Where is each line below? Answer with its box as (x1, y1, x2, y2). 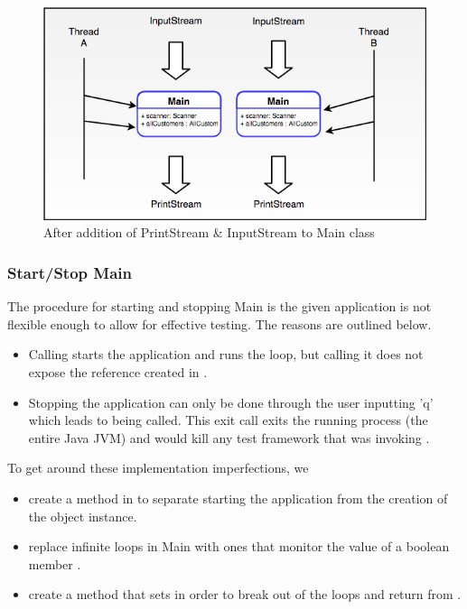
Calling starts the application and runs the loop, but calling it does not (28, 345, 424, 364)
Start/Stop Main (7, 261, 132, 283)
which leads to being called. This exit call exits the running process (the (28, 411, 428, 429)
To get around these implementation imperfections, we (7, 458, 309, 477)
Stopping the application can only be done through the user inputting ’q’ (28, 392, 434, 411)
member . (28, 554, 81, 573)
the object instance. (28, 506, 137, 525)
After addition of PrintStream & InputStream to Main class (43, 223, 375, 242)
